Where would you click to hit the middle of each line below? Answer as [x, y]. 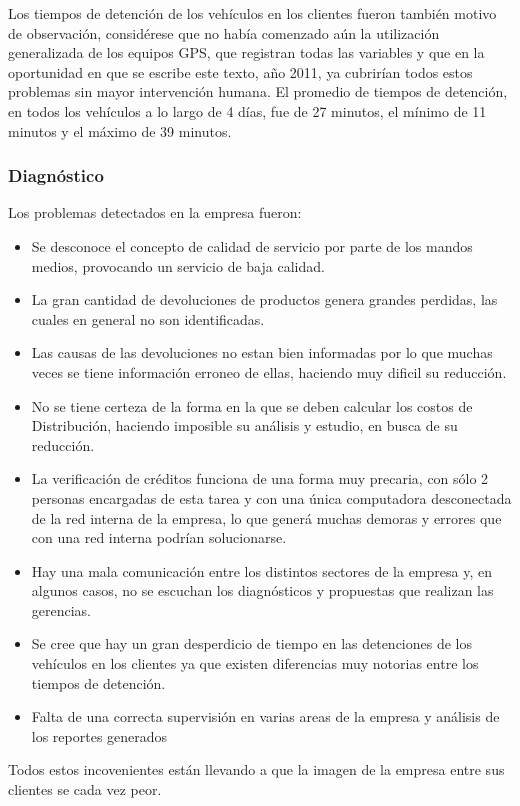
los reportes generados [99, 735]
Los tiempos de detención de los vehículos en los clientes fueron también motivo [252, 13]
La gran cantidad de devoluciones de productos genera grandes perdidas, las [264, 299]
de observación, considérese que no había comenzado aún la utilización [224, 32]
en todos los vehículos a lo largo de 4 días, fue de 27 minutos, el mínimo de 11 [247, 110]
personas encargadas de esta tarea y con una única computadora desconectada [271, 497]
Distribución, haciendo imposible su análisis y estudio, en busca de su [244, 425]
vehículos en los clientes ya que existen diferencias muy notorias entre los [255, 663]
